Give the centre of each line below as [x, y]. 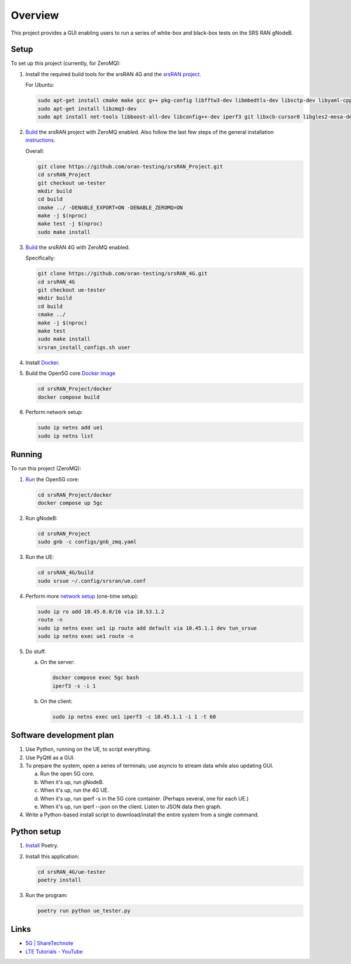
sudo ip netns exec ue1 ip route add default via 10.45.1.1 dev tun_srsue [147, 628]
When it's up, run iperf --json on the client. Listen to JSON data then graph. [131, 806]
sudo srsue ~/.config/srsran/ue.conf [92, 581]
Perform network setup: [54, 412]
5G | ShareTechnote [49, 944]
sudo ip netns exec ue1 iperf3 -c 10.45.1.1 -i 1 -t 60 [134, 717]
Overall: [35, 151]
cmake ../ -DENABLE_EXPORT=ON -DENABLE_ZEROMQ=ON [110, 207]
